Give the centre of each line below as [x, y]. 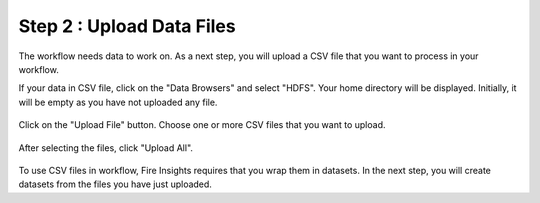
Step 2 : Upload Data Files [127, 26]
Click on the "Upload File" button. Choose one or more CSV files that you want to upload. [202, 125]
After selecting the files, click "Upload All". [106, 147]
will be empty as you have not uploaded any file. [118, 102]
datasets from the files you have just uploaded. [115, 184]
